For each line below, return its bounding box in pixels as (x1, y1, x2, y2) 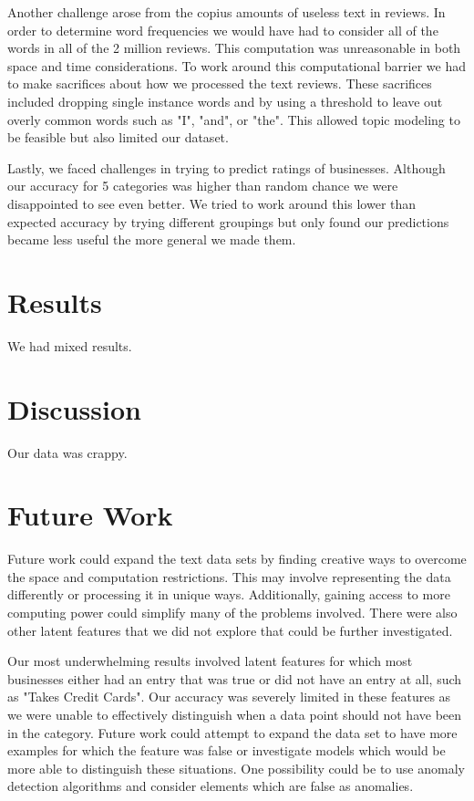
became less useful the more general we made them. (7, 230, 296, 249)
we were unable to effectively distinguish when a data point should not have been (7, 705, 462, 724)
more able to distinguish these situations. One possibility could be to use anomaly (7, 758, 465, 777)
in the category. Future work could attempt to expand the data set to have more (7, 723, 458, 742)
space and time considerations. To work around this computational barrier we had (7, 56, 467, 75)
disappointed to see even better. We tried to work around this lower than (7, 193, 417, 213)
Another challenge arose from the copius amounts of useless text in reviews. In (7, 3, 446, 21)
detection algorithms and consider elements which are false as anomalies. (7, 776, 414, 796)
